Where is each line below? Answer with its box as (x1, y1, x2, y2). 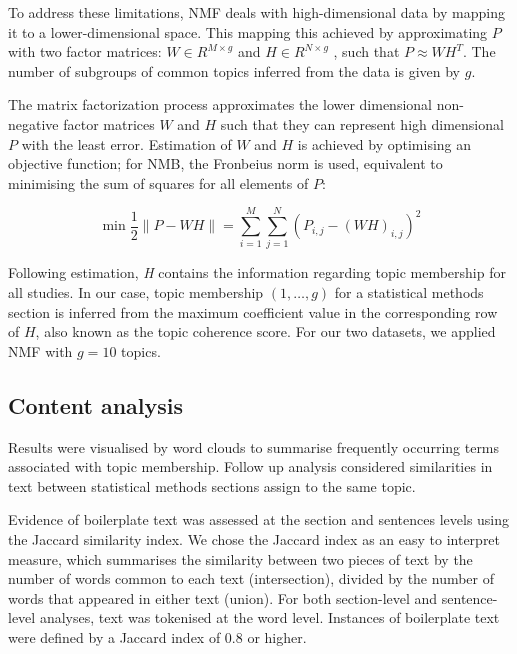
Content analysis (8, 389, 184, 420)
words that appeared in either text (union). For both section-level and (8, 587, 438, 608)
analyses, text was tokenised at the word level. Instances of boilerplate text (39, 607, 500, 628)
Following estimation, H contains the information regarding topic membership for (8, 262, 506, 283)
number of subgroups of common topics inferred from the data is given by (8, 60, 461, 81)
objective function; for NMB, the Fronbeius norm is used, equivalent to (8, 153, 443, 174)
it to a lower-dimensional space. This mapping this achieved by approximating (8, 21, 488, 42)
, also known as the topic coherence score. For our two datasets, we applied (35, 321, 496, 342)
